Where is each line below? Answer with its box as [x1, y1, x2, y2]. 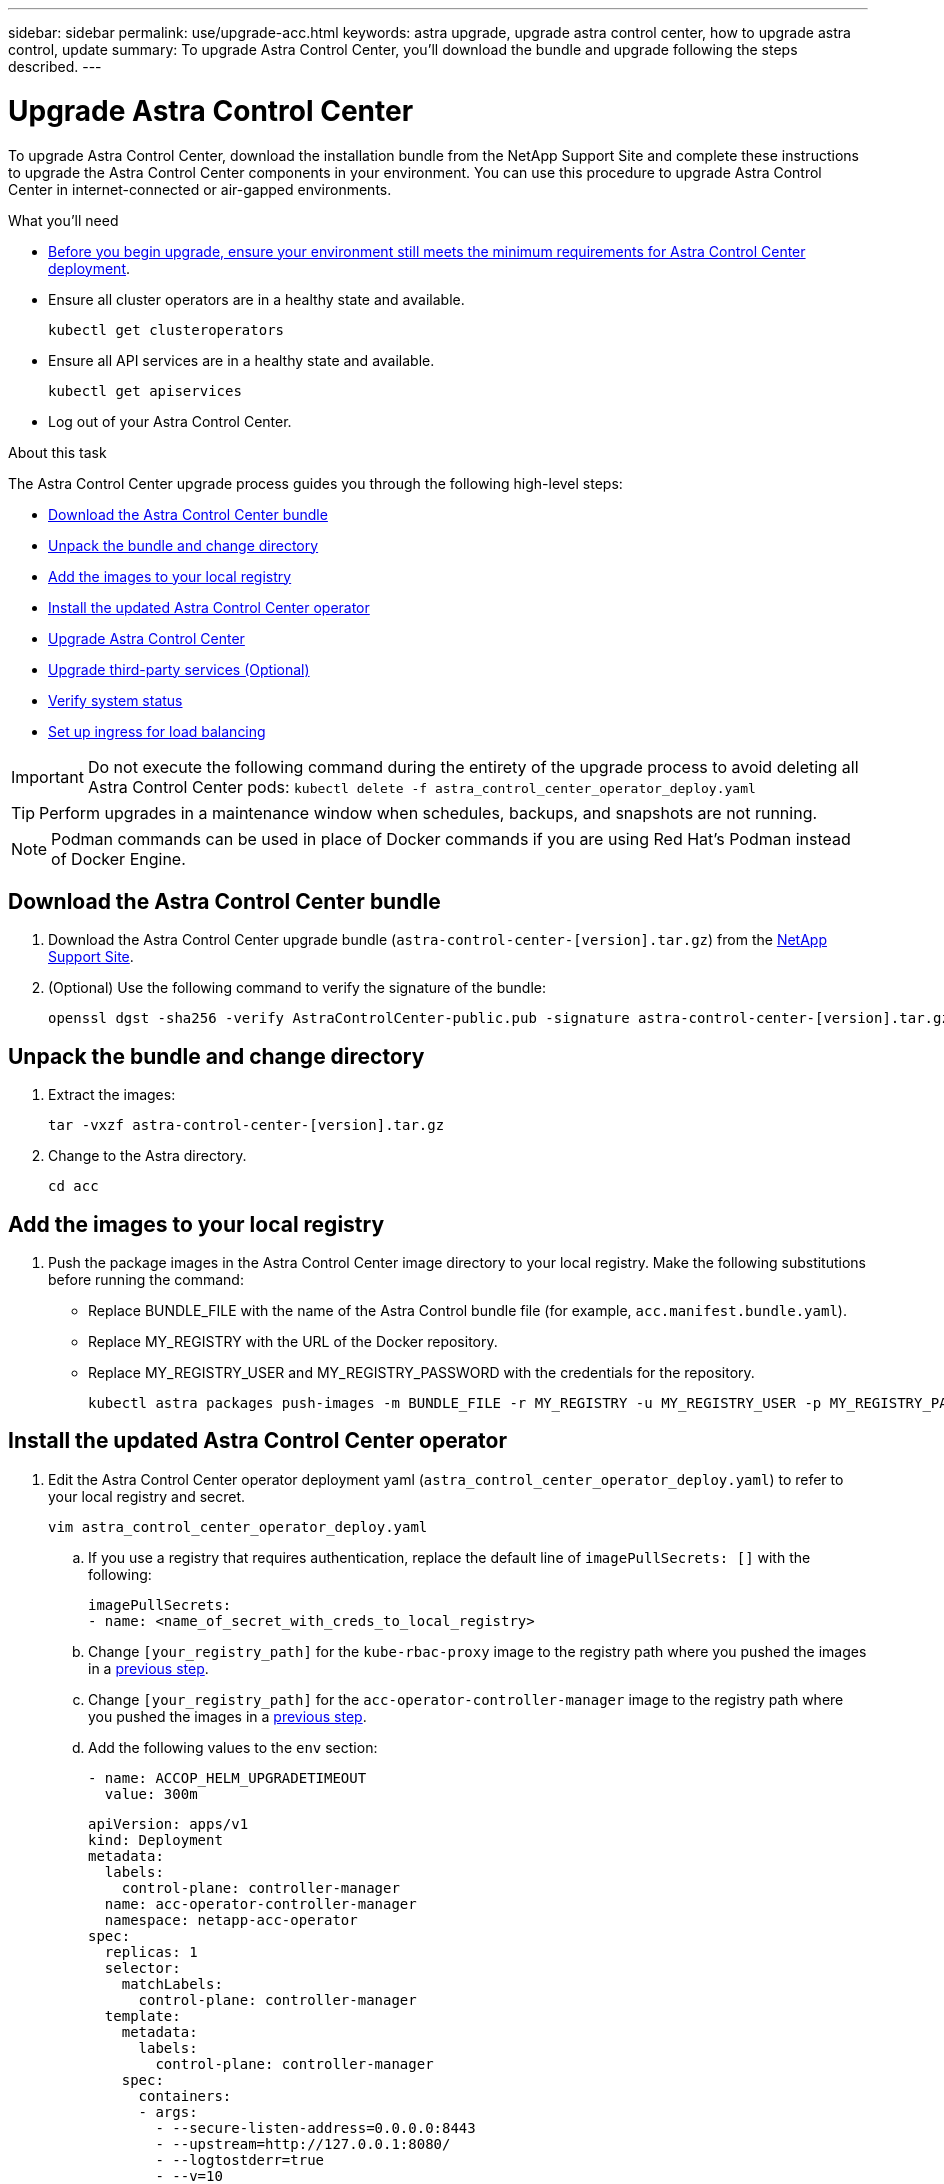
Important [11, 766, 84, 787]
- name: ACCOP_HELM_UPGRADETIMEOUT [88, 1769, 367, 1786]
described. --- [8, 58, 102, 75]
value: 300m [104, 1785, 198, 1802]
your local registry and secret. [48, 1487, 246, 1505]
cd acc [48, 1178, 99, 1195]
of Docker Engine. [51, 848, 186, 869]
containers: [138, 2087, 232, 2104]
